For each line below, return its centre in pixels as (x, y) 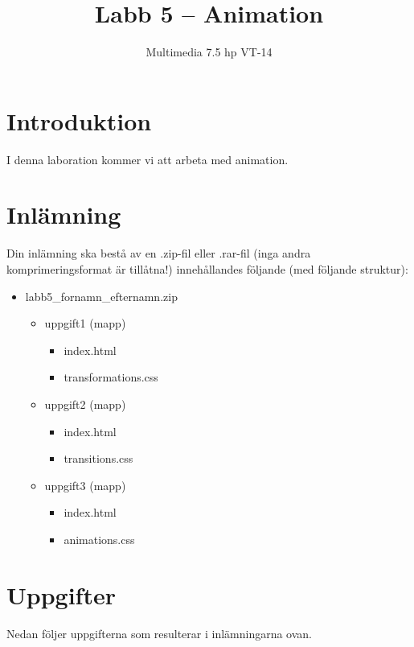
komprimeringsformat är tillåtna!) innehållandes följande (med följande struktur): (207, 268)
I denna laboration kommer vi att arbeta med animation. (148, 159)
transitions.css (98, 458)
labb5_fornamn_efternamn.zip (101, 296)
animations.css (99, 539)
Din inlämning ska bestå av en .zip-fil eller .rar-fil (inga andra (159, 253)
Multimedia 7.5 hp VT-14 (209, 52)
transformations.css (111, 377)
